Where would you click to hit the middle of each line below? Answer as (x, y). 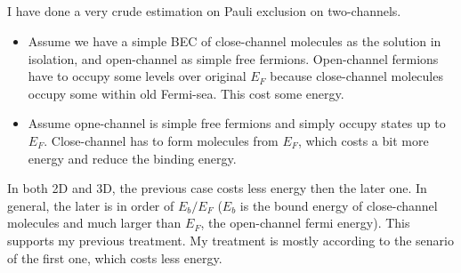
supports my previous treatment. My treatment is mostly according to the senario (230, 240)
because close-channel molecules (356, 76)
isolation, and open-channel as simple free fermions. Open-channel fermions (233, 58)
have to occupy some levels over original (137, 76)
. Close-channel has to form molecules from (161, 140)
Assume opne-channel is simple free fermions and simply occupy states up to (237, 123)
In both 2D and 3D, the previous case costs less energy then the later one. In (217, 188)
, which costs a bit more (363, 140)
